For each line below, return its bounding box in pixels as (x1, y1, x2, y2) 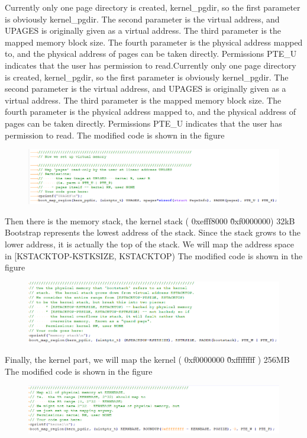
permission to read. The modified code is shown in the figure (5, 128, 225, 141)
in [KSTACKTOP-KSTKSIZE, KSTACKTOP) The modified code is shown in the (5, 249, 303, 262)
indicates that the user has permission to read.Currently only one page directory (5, 59, 296, 71)
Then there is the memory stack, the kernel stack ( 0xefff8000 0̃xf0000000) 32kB (5, 214, 295, 227)
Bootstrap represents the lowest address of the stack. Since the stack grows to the (5, 226, 300, 239)
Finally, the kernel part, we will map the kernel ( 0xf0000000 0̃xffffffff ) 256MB (5, 353, 290, 366)
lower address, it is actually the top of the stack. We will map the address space (5, 238, 295, 250)
